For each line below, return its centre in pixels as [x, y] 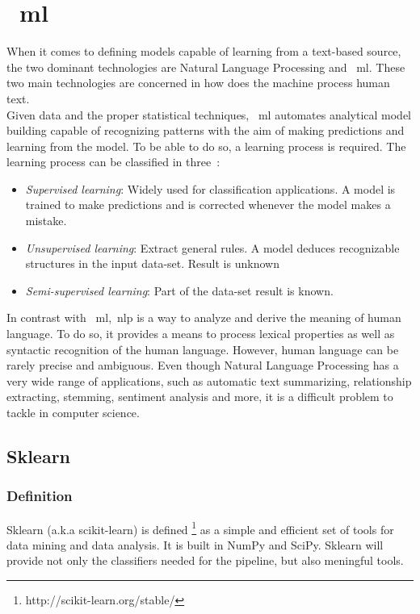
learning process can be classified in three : [113, 162]
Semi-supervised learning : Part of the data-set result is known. [179, 290]
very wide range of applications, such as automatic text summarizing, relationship [209, 380]
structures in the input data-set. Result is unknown [152, 263]
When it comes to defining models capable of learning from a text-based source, [204, 51]
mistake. [46, 221]
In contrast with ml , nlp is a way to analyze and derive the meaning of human [204, 317]
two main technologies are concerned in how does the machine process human [198, 83]
